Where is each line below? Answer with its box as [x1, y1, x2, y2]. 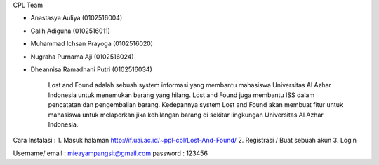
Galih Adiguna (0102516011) [30, 27, 110, 35]
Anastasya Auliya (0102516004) [30, 14, 123, 22]
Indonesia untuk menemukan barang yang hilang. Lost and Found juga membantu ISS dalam [48, 91, 315, 99]
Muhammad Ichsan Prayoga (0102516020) [30, 39, 154, 48]
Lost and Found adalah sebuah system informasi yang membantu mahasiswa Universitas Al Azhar [48, 81, 331, 89]
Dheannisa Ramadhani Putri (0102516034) [30, 65, 152, 73]
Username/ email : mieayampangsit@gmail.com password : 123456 [13, 149, 208, 157]
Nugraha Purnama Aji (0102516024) [30, 52, 134, 61]
